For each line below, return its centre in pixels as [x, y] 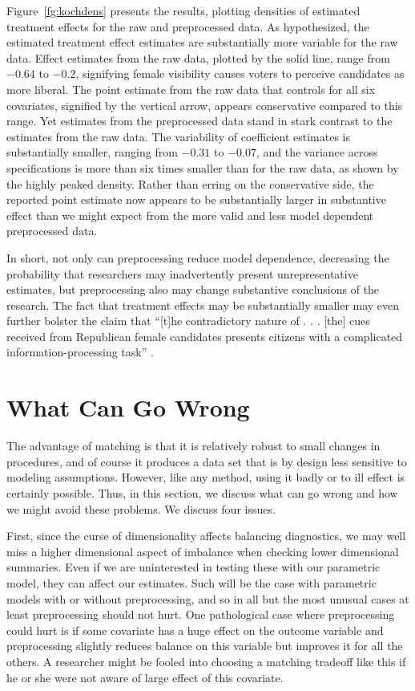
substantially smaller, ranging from [92, 152]
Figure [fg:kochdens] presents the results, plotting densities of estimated [183, 10]
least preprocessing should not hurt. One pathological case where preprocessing [201, 614]
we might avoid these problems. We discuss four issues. [141, 508]
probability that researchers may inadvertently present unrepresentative [182, 273]
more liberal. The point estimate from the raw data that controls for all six [191, 89]
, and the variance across [317, 152]
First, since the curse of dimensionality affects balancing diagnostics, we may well [206, 536]
